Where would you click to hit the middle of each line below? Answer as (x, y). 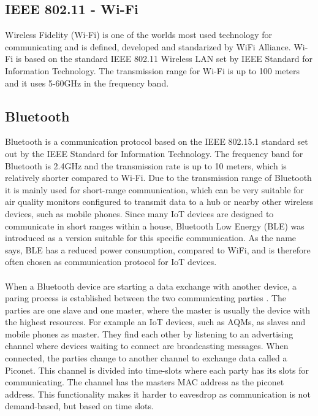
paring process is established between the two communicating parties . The (146, 298)
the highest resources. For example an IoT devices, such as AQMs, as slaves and (155, 322)
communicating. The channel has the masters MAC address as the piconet (145, 382)
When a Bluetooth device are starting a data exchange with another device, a (151, 286)
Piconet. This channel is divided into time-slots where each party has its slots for (157, 370)
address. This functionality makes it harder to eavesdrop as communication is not (158, 394)
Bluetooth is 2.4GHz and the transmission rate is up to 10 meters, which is (146, 165)
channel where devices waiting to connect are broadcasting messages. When (147, 346)
